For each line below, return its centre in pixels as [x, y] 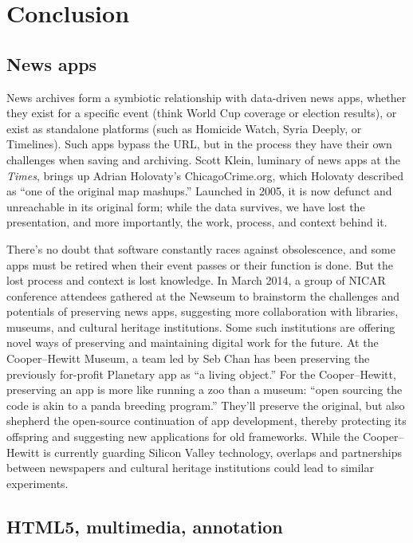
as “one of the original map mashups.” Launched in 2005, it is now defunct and [199, 191]
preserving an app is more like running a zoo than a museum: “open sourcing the [205, 390]
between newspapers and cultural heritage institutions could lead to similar [191, 468]
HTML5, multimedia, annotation [145, 526]
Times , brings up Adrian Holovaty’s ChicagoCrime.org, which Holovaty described [205, 175]
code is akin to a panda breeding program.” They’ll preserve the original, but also [206, 405]
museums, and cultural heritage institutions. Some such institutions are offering [201, 327]
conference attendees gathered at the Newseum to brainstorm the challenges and [203, 295]
